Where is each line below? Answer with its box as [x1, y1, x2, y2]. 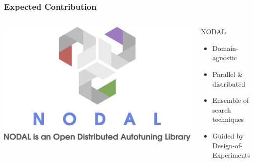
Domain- [212, 43, 238, 53]
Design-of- [212, 140, 243, 150]
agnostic [212, 52, 237, 63]
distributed [212, 78, 246, 89]
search [212, 104, 231, 115]
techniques [212, 114, 244, 124]
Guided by [212, 130, 244, 140]
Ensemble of [212, 95, 249, 105]
